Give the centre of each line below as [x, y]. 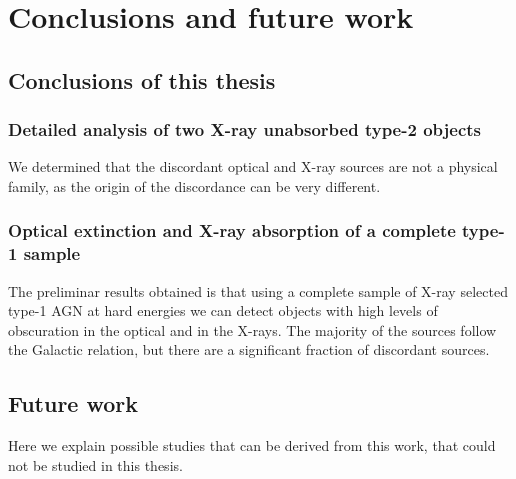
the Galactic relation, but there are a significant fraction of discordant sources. [249, 349]
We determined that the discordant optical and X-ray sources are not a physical [253, 166]
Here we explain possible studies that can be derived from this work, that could [252, 445]
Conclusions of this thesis [142, 79]
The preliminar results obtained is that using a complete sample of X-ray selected [258, 290]
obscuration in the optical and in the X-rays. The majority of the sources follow [252, 329]
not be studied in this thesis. [95, 464]
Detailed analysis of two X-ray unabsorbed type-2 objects [245, 129]
